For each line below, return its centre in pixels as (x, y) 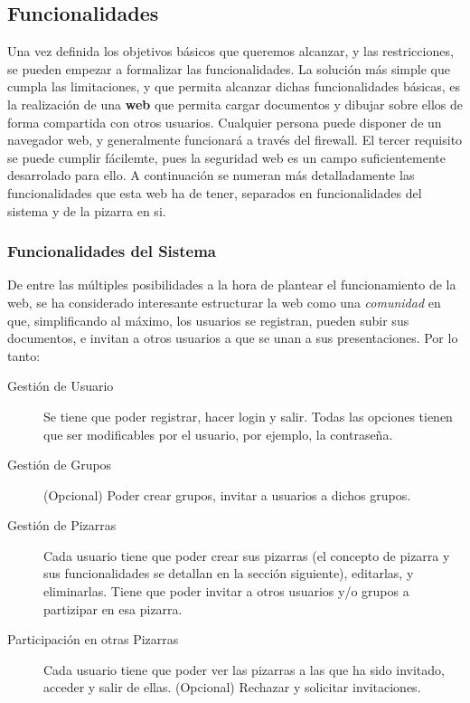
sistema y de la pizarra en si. (87, 210)
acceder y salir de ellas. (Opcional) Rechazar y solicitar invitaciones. (232, 687)
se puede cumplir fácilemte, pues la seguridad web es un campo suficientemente (226, 157)
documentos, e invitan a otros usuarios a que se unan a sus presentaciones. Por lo (233, 338)
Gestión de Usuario (61, 386)
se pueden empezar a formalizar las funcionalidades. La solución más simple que (229, 68)
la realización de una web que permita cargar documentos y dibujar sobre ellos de (235, 104)
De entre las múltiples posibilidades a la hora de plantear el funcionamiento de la (232, 285)
